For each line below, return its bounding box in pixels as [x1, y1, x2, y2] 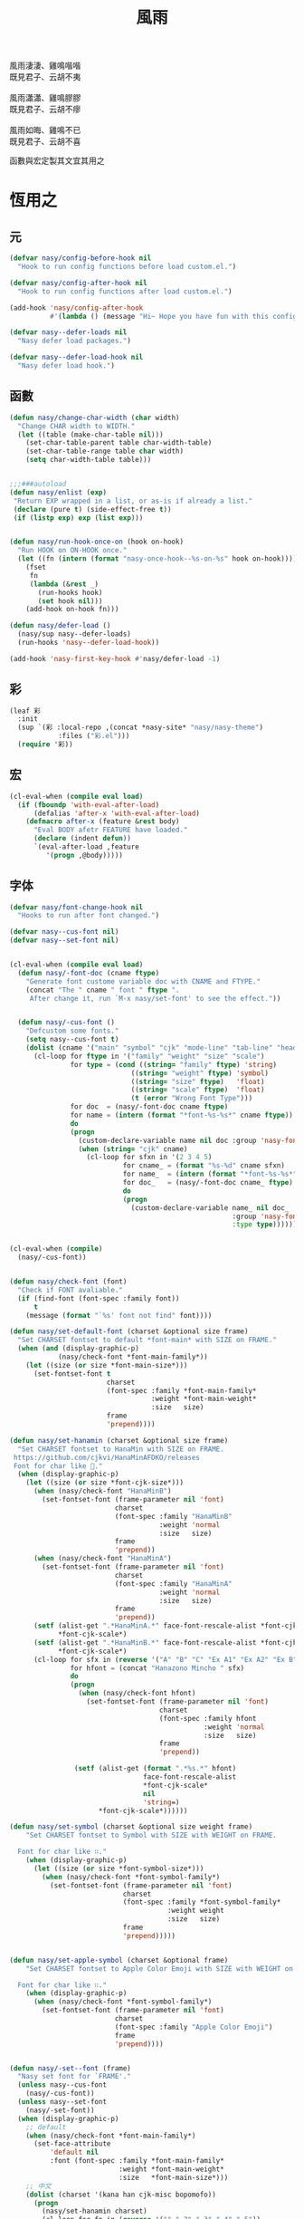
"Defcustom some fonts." [25, 1026, 119, 1036]
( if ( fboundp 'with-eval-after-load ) [17, 800, 160, 810]
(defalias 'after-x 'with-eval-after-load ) [33, 809, 201, 818]
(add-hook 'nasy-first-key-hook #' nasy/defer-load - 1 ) [9, 654, 221, 663]
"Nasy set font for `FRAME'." [17, 2072, 131, 2081]
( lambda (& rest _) [29, 580, 100, 589]
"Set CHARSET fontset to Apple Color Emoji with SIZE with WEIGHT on [25, 1964, 294, 1974]
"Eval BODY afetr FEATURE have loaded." [33, 825, 188, 835]
